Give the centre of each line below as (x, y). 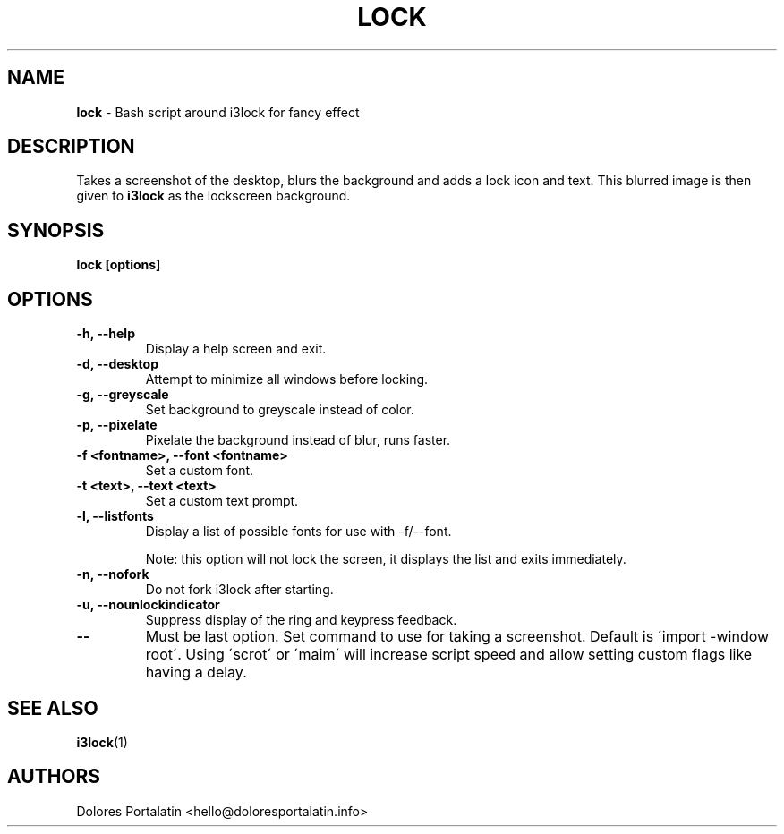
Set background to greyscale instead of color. (280, 410)
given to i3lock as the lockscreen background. (213, 196)
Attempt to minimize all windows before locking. (287, 379)
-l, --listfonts (115, 516)
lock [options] (119, 265)
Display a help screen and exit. (236, 349)
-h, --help (106, 334)
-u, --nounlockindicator (148, 605)
